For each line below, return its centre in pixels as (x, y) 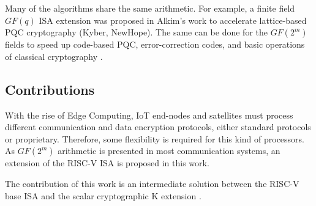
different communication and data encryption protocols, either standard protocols (158, 127)
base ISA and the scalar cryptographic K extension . (103, 195)
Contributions (50, 89)
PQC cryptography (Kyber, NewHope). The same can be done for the (136, 32)
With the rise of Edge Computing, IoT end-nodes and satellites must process (149, 115)
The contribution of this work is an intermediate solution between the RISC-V (152, 183)
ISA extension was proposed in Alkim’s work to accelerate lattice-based (173, 20)
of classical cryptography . (54, 56)
